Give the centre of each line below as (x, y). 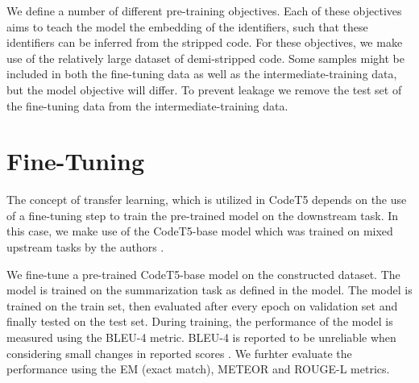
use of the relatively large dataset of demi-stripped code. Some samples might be (205, 58)
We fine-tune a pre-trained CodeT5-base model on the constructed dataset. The (203, 274)
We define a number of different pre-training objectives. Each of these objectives (204, 10)
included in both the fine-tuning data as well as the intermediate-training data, (202, 74)
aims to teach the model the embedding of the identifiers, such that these (187, 26)
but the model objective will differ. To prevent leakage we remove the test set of (204, 89)
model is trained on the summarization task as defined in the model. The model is (209, 290)
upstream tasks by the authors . (85, 247)
